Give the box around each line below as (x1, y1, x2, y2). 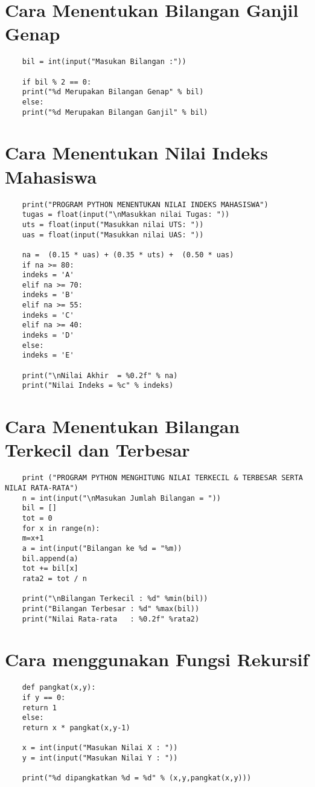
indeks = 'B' (22, 291, 74, 300)
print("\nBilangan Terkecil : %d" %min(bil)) (22, 594, 208, 603)
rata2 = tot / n (22, 574, 87, 583)
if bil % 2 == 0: (22, 77, 92, 86)
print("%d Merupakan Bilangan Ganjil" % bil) (22, 108, 208, 117)
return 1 (22, 703, 57, 712)
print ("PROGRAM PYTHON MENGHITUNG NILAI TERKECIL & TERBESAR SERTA (22, 474, 303, 483)
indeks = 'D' (22, 331, 74, 340)
